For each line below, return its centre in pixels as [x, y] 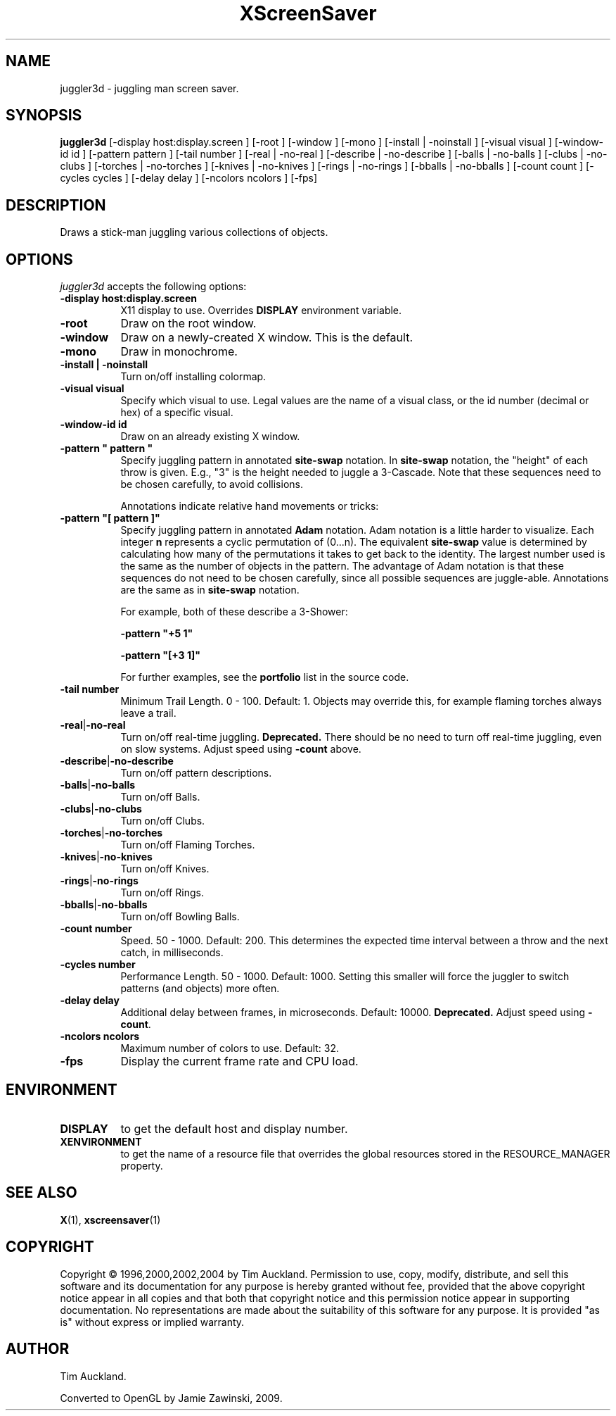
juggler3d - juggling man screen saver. [149, 88]
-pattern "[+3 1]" [160, 656]
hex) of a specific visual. [177, 413]
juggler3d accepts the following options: [153, 287]
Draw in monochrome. [179, 352]
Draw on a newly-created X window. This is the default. [267, 338]
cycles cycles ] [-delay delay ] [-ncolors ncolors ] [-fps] [189, 178]
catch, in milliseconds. [172, 953]
